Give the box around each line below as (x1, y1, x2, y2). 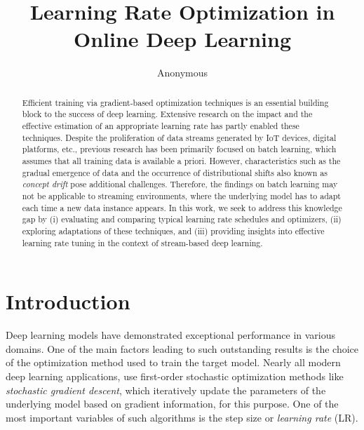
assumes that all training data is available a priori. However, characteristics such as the (22, 154, 341, 166)
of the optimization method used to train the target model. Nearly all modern (6, 355, 341, 370)
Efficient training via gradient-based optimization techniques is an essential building (22, 96, 329, 108)
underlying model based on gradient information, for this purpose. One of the (6, 396, 339, 411)
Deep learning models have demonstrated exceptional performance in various (6, 328, 336, 342)
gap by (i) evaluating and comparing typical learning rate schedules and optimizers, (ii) (22, 213, 342, 225)
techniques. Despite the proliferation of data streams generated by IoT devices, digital (22, 131, 337, 143)
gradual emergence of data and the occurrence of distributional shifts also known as (22, 166, 328, 178)
